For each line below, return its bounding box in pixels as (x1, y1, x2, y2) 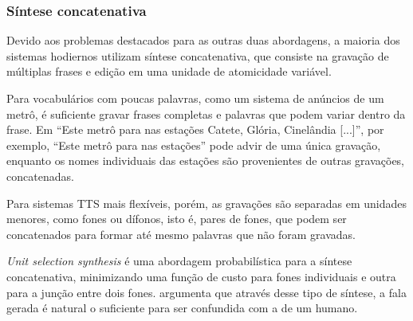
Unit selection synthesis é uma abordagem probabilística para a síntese (6, 252, 352, 269)
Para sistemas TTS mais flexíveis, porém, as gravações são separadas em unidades (6, 194, 407, 211)
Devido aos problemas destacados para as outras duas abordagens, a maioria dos (6, 32, 400, 49)
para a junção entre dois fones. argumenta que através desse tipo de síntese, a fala (6, 284, 407, 300)
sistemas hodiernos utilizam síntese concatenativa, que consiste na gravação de (6, 47, 389, 64)
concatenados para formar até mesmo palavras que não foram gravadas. (6, 225, 356, 242)
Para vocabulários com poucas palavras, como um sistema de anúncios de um (6, 90, 384, 106)
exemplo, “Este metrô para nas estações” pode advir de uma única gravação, (6, 136, 381, 153)
